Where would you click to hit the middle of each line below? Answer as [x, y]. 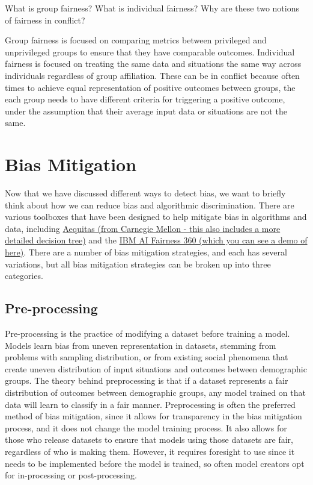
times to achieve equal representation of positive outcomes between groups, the [150, 87]
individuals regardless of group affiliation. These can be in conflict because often [152, 75]
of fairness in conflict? [45, 20]
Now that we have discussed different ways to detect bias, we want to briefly [145, 193]
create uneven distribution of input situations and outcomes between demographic [156, 368]
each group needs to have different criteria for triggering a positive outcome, [145, 99]
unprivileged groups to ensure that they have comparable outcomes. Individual [150, 52]
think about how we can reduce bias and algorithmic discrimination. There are [150, 205]
